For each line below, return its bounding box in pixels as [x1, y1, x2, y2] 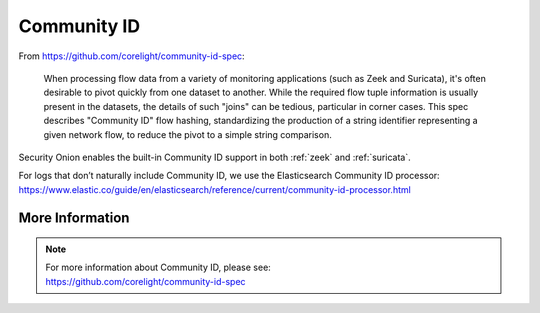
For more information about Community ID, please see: [45, 261, 272, 274]
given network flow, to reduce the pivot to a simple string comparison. [43, 128, 332, 140]
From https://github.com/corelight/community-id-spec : [18, 50, 245, 62]
